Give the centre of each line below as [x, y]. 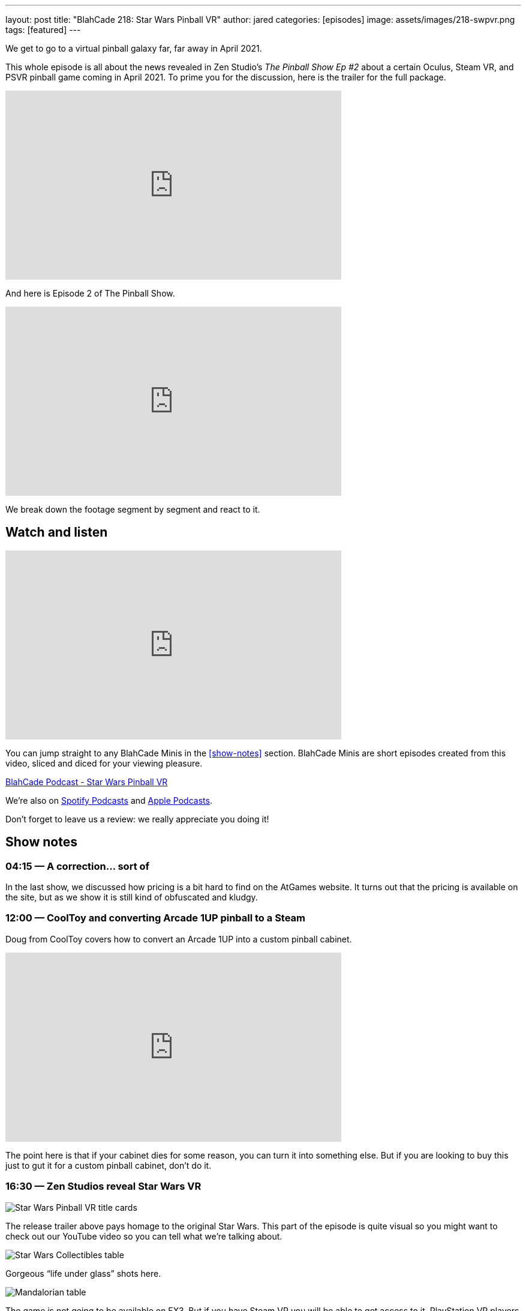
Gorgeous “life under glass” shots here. [83, 1273]
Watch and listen [57, 532]
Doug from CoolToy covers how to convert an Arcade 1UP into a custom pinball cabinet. [179, 939]
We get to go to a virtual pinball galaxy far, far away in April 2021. [134, 48]
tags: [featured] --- [43, 30]
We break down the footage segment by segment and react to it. [133, 509]
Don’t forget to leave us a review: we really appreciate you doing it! [137, 819]
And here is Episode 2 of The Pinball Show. [90, 293]
